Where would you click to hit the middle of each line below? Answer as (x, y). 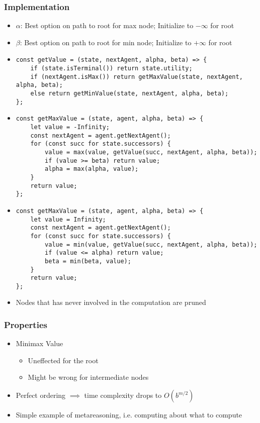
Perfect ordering (41, 395)
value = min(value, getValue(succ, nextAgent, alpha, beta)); (151, 244)
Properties (26, 324)
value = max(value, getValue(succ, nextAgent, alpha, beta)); (151, 152)
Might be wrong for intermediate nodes (88, 377)
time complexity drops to (123, 395)
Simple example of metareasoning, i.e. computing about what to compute (129, 415)
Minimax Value (39, 343)
